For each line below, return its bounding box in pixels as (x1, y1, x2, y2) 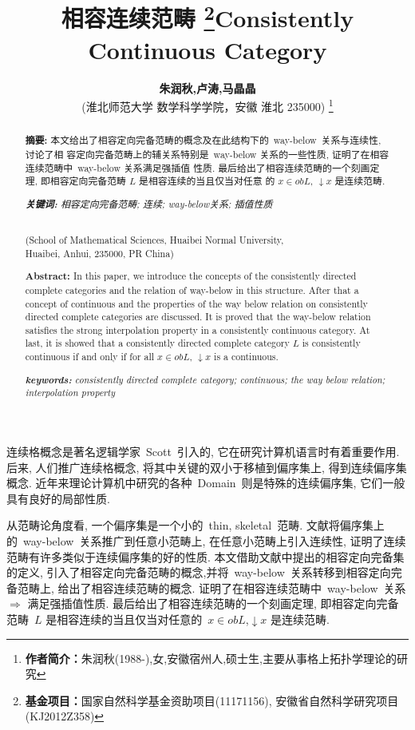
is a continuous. (214, 350, 279, 363)
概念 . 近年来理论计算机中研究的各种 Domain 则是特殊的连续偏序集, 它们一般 (6, 474, 405, 491)
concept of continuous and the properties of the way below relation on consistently (25, 296, 368, 310)
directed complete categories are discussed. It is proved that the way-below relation (25, 310, 371, 323)
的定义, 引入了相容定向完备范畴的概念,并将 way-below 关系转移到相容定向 (6, 564, 391, 581)
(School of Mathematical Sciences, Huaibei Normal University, (25, 233, 284, 246)
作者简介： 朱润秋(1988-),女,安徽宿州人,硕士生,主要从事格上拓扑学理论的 (25, 649, 397, 666)
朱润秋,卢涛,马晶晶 (159, 79, 256, 96)
